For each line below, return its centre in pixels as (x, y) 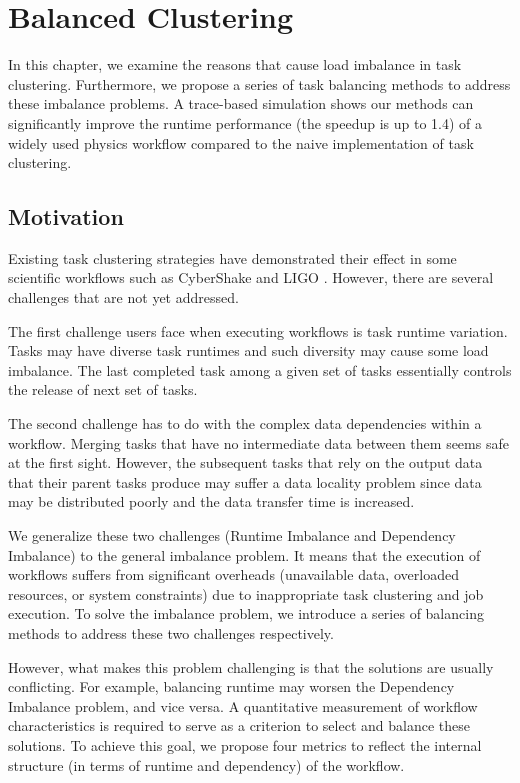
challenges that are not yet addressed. (123, 297)
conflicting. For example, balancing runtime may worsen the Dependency (231, 686)
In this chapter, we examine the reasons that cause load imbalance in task (235, 64)
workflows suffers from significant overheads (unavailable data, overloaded (233, 574)
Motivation (66, 216)
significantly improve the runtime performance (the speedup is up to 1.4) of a (245, 122)
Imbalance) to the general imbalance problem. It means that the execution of (244, 554)
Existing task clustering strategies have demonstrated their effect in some (232, 257)
